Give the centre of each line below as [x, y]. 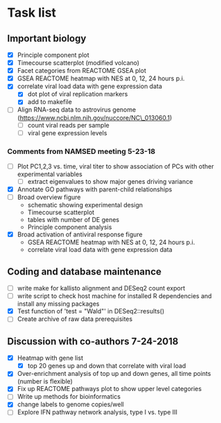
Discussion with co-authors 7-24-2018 [93, 341]
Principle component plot [53, 55]
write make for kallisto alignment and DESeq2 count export [101, 288]
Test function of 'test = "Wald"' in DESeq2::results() [91, 311]
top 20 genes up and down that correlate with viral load [107, 366]
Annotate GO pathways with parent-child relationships [95, 189]
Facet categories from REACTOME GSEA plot [82, 71]
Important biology [47, 38]
